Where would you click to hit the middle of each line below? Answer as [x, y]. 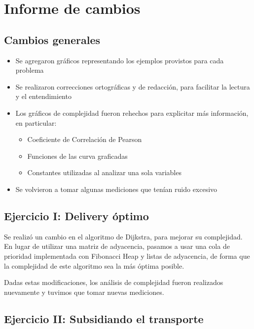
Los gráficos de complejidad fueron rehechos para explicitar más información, [132, 113]
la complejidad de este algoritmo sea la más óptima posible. [94, 265]
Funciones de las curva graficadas [77, 156]
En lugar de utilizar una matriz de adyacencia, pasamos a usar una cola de [117, 246]
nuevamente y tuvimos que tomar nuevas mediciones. [84, 292]
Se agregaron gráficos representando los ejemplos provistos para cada [120, 60]
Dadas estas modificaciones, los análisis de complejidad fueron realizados [114, 282]
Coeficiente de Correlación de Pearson [85, 139]
